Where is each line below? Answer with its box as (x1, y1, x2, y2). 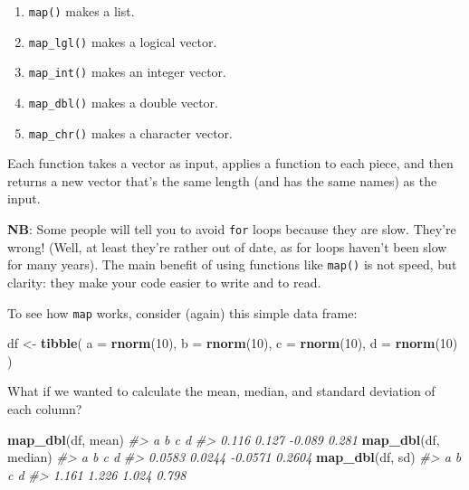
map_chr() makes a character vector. (28, 123, 233, 142)
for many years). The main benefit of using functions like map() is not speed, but (7, 255, 457, 274)
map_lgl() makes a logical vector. (28, 32, 217, 51)
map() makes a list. (28, 2, 135, 20)
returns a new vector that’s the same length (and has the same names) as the (7, 171, 437, 190)
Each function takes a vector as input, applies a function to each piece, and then (7, 154, 454, 173)
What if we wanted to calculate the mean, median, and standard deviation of (7, 382, 435, 400)
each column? (7, 400, 82, 418)
